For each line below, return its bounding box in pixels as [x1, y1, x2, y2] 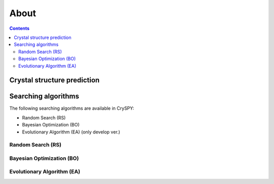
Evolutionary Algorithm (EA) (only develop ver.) [22, 129, 120, 135]
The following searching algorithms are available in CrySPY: [9, 105, 134, 111]
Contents [9, 25, 30, 31]
